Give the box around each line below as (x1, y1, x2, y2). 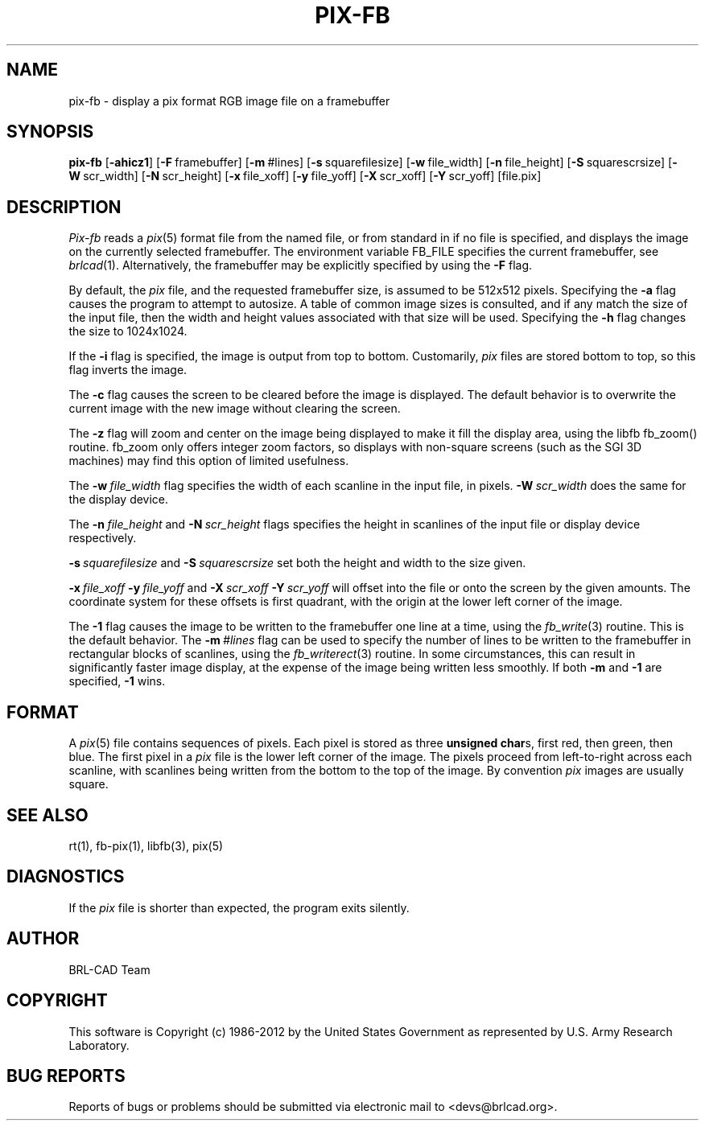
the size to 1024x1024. (68, 324, 188, 339)
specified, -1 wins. (68, 674, 166, 689)
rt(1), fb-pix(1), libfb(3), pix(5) (68, 838, 224, 853)
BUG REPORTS (6, 1065, 126, 1086)
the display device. (68, 492, 169, 507)
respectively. (68, 531, 137, 545)
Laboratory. (68, 1038, 130, 1052)
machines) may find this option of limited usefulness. (68, 454, 349, 468)
